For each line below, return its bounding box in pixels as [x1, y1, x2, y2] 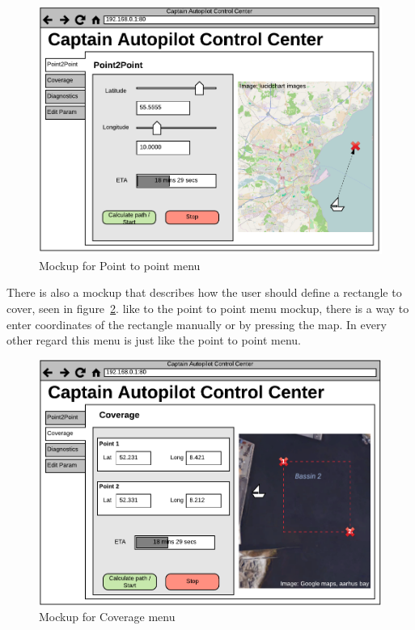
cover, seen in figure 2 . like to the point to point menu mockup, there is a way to [6, 300, 409, 317]
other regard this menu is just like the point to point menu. [6, 332, 301, 349]
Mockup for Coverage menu [39, 608, 176, 625]
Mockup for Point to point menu [39, 256, 201, 273]
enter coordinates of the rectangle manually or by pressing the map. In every [6, 315, 387, 332]
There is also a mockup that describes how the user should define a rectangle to [6, 284, 402, 301]
